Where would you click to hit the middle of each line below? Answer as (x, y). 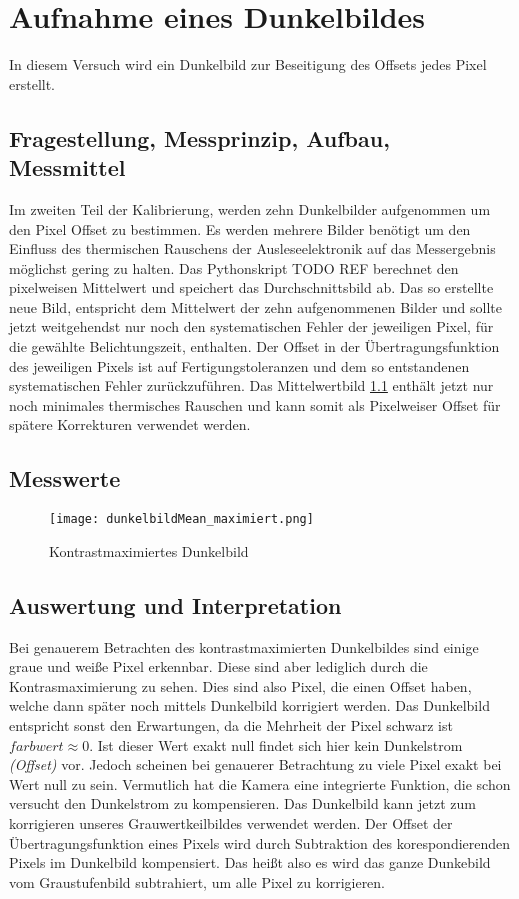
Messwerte (65, 478)
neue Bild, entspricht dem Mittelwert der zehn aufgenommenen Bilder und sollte (256, 306)
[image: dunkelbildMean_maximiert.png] (181, 519)
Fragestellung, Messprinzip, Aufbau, (199, 137)
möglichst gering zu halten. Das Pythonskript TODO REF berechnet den (234, 267)
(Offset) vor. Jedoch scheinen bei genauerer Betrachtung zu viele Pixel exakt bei (255, 764)
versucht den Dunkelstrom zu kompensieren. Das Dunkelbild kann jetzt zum (242, 803)
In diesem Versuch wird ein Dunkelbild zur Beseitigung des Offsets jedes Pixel (248, 64)
